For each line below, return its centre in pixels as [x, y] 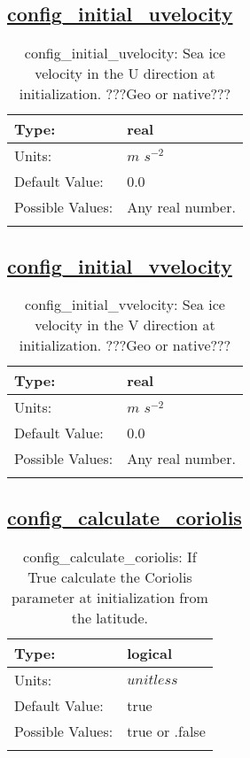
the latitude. [110, 617]
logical [149, 653]
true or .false [166, 731]
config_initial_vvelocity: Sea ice [125, 305]
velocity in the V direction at [125, 325]
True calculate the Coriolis [110, 576]
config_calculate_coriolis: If [110, 556]
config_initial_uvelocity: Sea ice [125, 53]
